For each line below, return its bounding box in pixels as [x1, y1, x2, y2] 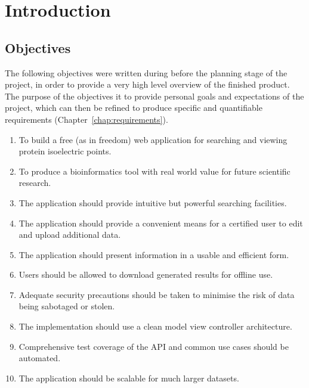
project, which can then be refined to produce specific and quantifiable [5, 101, 262, 114]
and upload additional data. [18, 228, 121, 241]
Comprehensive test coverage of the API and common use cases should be [18, 340, 289, 352]
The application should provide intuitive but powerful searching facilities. [18, 196, 287, 209]
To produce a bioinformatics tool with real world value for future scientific [18, 164, 291, 177]
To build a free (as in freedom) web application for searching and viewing [18, 133, 288, 145]
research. [18, 176, 51, 189]
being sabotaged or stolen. [18, 300, 115, 312]
